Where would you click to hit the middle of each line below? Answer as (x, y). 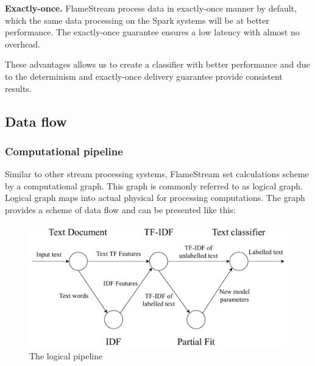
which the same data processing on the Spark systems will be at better (137, 20)
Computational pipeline (64, 151)
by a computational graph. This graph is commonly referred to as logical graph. (154, 185)
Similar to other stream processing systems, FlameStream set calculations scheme (157, 174)
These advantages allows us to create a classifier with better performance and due (157, 64)
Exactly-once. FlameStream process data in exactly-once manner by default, (151, 8)
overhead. (23, 44)
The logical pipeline (66, 356)
